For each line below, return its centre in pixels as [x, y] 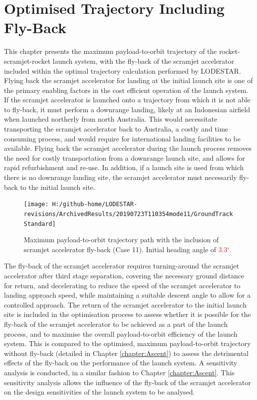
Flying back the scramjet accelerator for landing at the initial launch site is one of [128, 80]
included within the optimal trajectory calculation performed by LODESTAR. [123, 70]
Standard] [40, 224]
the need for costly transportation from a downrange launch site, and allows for [125, 157]
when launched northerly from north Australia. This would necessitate [111, 119]
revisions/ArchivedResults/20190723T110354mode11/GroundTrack [128, 214]
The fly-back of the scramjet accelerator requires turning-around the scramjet [122, 266]
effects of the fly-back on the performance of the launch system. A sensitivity [121, 363]
